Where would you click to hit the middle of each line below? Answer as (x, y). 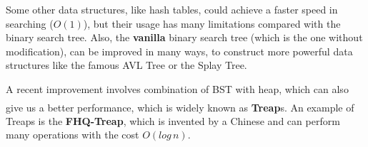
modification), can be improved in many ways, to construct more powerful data (179, 51)
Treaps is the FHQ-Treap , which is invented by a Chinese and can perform (173, 120)
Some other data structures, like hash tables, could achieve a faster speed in (172, 9)
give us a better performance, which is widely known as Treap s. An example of (180, 107)
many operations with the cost (73, 135)
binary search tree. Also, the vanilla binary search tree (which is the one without (184, 37)
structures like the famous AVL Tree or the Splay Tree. (126, 65)
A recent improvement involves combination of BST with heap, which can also (177, 88)
